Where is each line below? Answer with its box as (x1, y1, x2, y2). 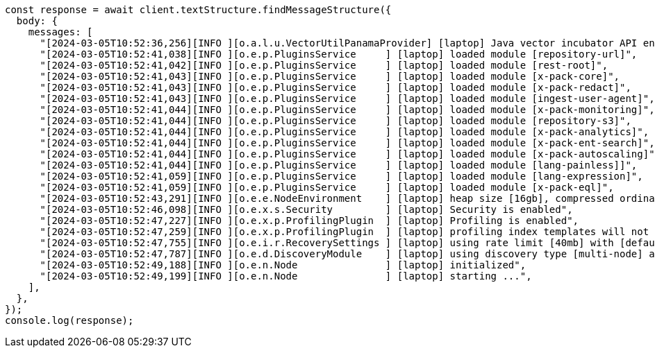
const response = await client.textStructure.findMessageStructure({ (5, 4, 392, 15)
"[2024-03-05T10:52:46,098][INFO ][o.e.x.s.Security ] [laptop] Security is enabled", (40, 204, 573, 215)
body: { (16, 15, 58, 26)
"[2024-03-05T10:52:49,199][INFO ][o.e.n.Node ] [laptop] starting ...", (40, 270, 532, 282)
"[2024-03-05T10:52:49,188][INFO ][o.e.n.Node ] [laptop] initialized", (40, 259, 527, 270)
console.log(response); (5, 315, 134, 326)
